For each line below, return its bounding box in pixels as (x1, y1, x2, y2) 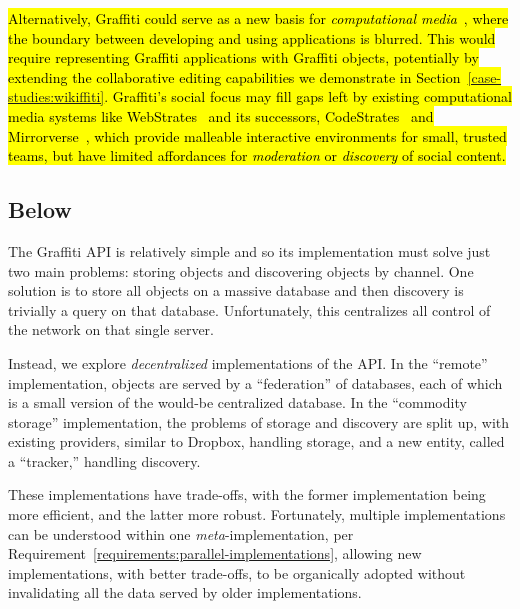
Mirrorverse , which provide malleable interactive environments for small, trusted (8, 125, 507, 146)
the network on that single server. (8, 319, 214, 340)
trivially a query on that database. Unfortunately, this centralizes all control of (8, 299, 491, 320)
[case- (467, 66, 502, 87)
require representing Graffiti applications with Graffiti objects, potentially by (8, 47, 479, 68)
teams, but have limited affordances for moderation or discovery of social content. (8, 145, 506, 166)
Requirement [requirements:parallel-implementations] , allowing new (8, 543, 422, 564)
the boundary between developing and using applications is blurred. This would (8, 27, 496, 48)
